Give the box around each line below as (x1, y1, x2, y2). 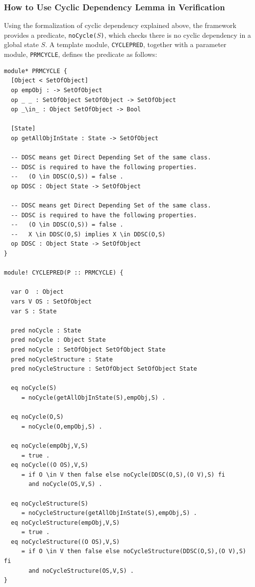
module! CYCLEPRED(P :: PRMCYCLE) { (4, 269, 124, 277)
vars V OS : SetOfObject (11, 298, 92, 306)
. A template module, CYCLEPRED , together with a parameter (45, 39, 227, 50)
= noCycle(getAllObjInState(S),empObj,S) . (21, 394, 166, 401)
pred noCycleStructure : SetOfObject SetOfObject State (11, 365, 197, 373)
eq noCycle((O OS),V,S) (11, 461, 88, 469)
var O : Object (11, 288, 64, 296)
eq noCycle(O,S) (11, 413, 64, 421)
